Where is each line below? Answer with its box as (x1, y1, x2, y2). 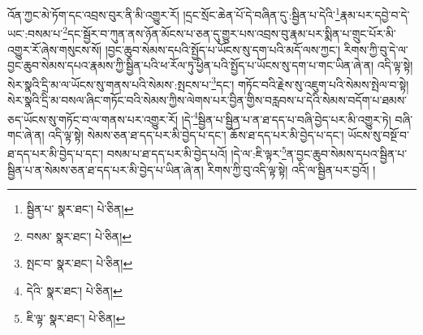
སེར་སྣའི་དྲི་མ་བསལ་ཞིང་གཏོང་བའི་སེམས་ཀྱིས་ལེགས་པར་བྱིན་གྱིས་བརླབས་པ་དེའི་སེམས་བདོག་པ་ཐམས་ (7, 91, 408, 108)
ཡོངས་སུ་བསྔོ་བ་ (347, 126, 409, 143)
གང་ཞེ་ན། (7, 126, 45, 143)
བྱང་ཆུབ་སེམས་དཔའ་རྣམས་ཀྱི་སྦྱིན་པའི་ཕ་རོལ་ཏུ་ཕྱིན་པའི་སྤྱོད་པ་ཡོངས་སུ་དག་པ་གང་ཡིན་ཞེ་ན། (7, 57, 374, 74)
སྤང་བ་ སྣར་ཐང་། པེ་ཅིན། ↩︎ (26, 255, 133, 272)
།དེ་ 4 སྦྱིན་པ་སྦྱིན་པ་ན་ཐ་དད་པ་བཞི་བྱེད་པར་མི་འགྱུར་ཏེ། (181, 108, 391, 127)
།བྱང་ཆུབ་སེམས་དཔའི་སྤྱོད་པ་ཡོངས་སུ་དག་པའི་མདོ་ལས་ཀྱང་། (105, 41, 341, 58)
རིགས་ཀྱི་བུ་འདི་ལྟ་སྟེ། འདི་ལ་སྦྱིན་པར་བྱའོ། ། (207, 161, 376, 178)
